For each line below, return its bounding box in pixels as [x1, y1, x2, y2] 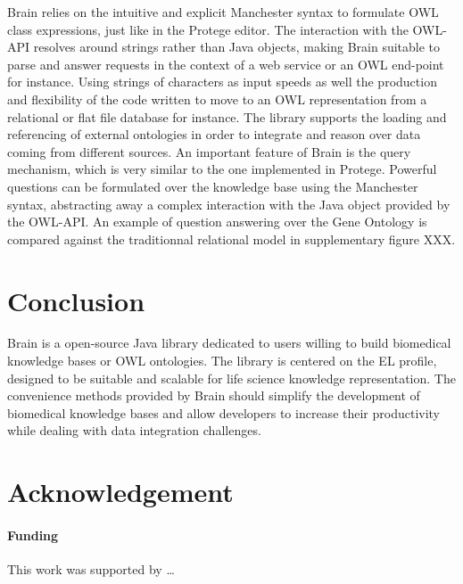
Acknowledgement [7, 473, 234, 510]
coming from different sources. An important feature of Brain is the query [7, 142, 411, 160]
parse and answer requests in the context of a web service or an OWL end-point [7, 54, 444, 73]
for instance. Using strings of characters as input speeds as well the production [7, 72, 437, 91]
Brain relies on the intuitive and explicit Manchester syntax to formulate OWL [7, 3, 439, 21]
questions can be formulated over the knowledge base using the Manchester [7, 177, 418, 195]
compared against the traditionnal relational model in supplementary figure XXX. [7, 229, 456, 248]
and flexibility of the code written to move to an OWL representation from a [7, 89, 427, 108]
